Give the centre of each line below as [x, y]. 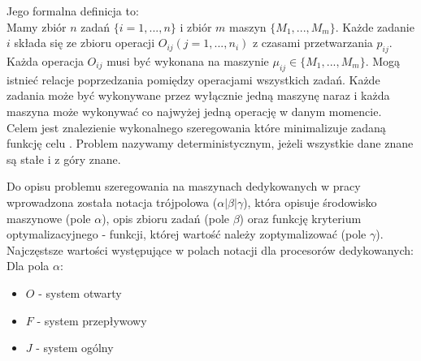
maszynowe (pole [49, 218]
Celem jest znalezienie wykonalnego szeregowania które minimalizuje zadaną [196, 127]
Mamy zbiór [37, 26]
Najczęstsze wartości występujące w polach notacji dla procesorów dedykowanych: [210, 249]
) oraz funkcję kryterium [300, 218]
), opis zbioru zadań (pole [165, 218]
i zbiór [196, 26]
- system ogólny [75, 348]
